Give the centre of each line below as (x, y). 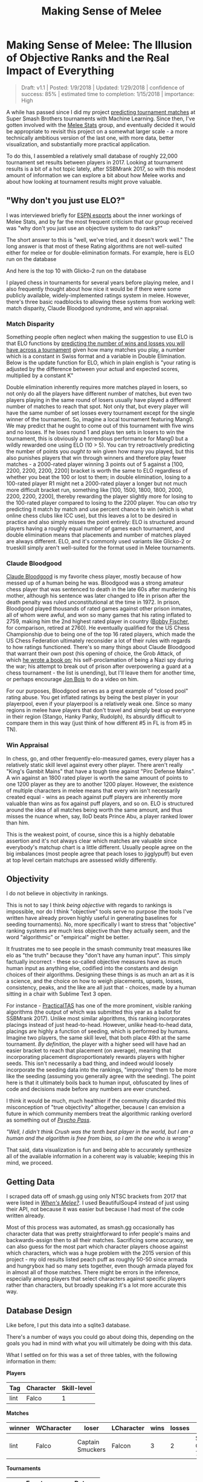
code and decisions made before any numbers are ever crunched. (89, 1089)
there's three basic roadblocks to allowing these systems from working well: (101, 302)
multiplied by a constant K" (40, 375)
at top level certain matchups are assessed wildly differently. (82, 860)
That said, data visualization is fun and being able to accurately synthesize (99, 1150)
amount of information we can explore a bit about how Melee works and (96, 175)
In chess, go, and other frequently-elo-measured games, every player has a (101, 758)
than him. (18, 823)
